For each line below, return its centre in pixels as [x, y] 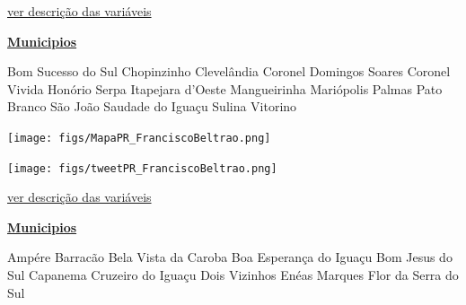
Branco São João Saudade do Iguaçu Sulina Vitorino [152, 106]
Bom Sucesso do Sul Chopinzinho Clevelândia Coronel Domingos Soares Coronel [229, 71]
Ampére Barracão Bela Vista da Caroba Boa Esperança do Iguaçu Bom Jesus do [230, 257]
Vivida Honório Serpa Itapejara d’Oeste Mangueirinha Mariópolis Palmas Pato [225, 88]
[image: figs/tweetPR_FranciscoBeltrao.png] [142, 168]
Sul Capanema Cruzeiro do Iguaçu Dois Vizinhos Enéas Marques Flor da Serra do [233, 275]
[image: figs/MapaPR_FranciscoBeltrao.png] [139, 138]
